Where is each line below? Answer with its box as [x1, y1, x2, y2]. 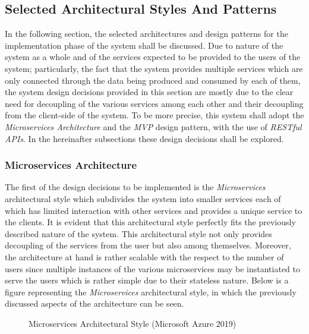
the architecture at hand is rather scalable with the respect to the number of [5, 250, 284, 263]
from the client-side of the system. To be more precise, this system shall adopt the [5, 109, 304, 121]
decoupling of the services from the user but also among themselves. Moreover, [5, 239, 291, 251]
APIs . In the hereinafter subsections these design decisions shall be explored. [5, 132, 284, 144]
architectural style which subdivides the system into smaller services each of [5, 192, 281, 204]
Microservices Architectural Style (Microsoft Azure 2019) [29, 317, 237, 329]
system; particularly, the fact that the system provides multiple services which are [5, 62, 303, 74]
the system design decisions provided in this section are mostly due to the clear [5, 86, 294, 98]
